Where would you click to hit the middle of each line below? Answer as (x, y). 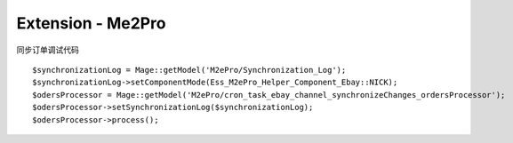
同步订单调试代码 (48, 50)
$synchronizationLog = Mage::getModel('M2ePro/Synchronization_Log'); (189, 70)
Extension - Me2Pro (91, 23)
